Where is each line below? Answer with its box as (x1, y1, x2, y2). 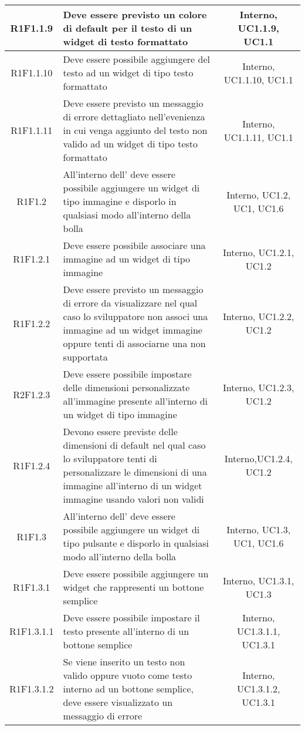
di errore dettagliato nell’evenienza (63, 110, 205, 123)
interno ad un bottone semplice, (63, 682, 194, 695)
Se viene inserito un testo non (63, 655, 185, 668)
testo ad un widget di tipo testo (63, 66, 194, 79)
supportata (63, 350, 108, 364)
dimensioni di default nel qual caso (63, 438, 206, 452)
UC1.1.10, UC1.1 (223, 72, 293, 86)
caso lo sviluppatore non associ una (63, 310, 208, 323)
